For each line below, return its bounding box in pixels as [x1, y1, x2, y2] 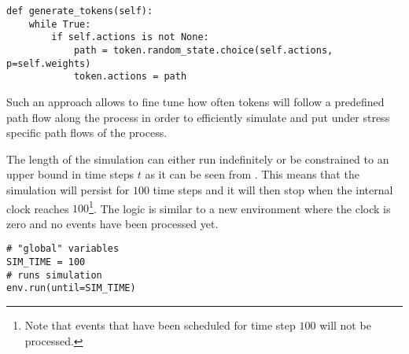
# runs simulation [6, 269, 102, 281]
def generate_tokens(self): [6, 6, 153, 17]
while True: [28, 18, 91, 30]
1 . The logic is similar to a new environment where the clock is [89, 197, 391, 216]
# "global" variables [6, 243, 120, 255]
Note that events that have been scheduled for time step [24, 316, 296, 333]
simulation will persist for [6, 181, 130, 197]
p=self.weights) [6, 57, 91, 69]
